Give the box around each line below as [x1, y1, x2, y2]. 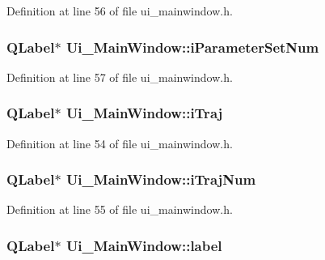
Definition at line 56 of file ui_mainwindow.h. [6, 2, 233, 19]
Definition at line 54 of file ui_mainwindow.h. [6, 134, 233, 151]
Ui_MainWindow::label [65, 235, 222, 255]
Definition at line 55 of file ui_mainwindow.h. [6, 201, 233, 218]
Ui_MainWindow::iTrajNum [65, 169, 256, 190]
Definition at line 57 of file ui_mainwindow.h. [6, 68, 233, 85]
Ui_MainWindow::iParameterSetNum [65, 36, 319, 57]
